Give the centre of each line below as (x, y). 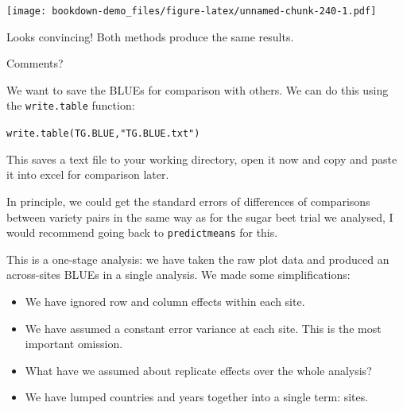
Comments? (35, 63)
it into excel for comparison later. (88, 174)
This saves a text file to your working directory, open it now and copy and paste (202, 159)
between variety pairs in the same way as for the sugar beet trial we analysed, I (200, 217)
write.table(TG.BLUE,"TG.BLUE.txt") (103, 134)
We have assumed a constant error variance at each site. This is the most (203, 328)
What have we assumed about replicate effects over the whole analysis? (198, 370)
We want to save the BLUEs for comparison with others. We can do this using (198, 89)
